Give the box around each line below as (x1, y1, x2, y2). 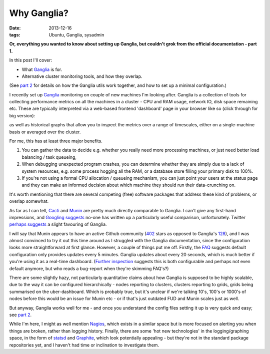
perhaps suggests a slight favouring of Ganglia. (9, 221, 107, 227)
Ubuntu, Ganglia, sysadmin (48, 31, 104, 37)
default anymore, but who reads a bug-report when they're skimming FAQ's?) (9, 265, 169, 272)
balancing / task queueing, (21, 154, 77, 160)
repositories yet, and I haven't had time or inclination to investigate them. (9, 342, 159, 348)
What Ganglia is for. (21, 66, 62, 72)
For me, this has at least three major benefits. (9, 138, 102, 144)
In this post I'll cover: (9, 57, 52, 63)
